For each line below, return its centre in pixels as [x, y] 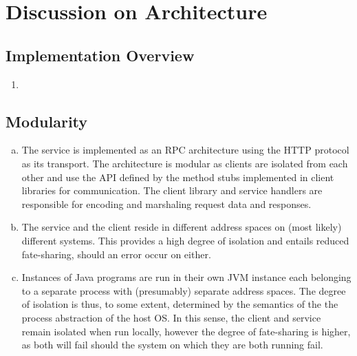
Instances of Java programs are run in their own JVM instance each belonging [186, 277]
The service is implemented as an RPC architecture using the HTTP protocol [185, 150]
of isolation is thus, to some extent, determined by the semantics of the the [180, 304]
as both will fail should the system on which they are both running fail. [172, 345]
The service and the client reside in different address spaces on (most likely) [182, 227]
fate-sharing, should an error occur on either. [116, 254]
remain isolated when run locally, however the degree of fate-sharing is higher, [186, 331]
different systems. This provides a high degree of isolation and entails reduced [185, 240]
